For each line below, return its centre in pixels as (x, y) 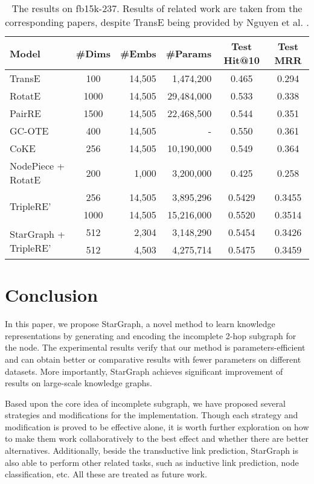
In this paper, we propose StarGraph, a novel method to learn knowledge (140, 324)
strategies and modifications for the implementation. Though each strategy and (152, 415)
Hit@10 (242, 60)
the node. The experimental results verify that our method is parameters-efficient (155, 347)
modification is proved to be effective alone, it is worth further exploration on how (157, 426)
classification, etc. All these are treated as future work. (106, 474)
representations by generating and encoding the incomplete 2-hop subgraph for (151, 335)
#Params (189, 53)
